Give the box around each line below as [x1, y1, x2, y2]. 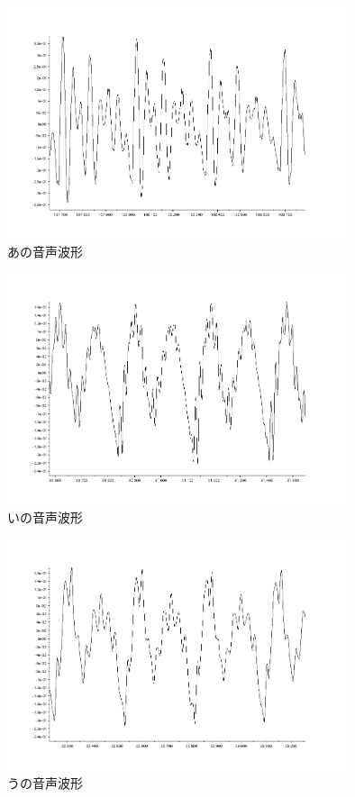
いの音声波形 [7, 507, 83, 526]
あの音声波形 [7, 241, 83, 260]
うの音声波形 [7, 773, 83, 792]
